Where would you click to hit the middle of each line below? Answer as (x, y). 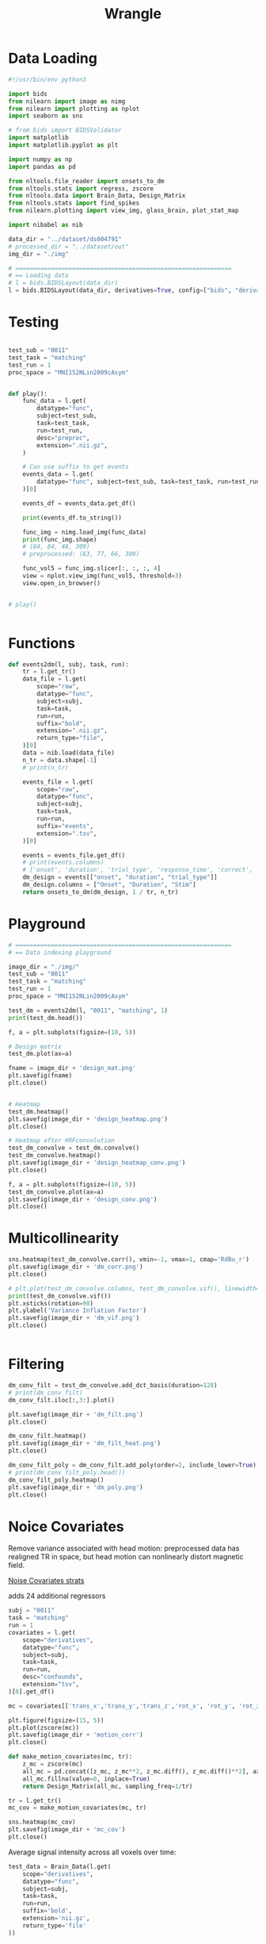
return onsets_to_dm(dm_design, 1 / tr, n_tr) (101, 892)
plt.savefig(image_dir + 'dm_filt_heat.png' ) (84, 1444)
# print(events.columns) (63, 863)
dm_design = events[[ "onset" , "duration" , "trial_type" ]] (120, 877)
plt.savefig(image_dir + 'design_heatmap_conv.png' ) (97, 1163)
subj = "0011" (32, 1611)
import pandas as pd (42, 167)
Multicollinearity (64, 1238)
